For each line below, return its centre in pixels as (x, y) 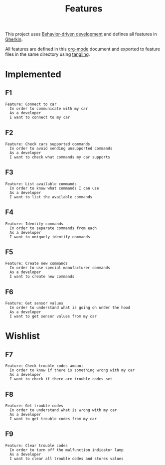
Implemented (33, 75)
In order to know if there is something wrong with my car (72, 370)
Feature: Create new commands (37, 264)
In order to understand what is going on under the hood (70, 308)
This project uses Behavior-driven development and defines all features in (81, 34)
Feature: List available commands (41, 184)
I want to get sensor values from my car (53, 316)
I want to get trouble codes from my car (53, 419)
